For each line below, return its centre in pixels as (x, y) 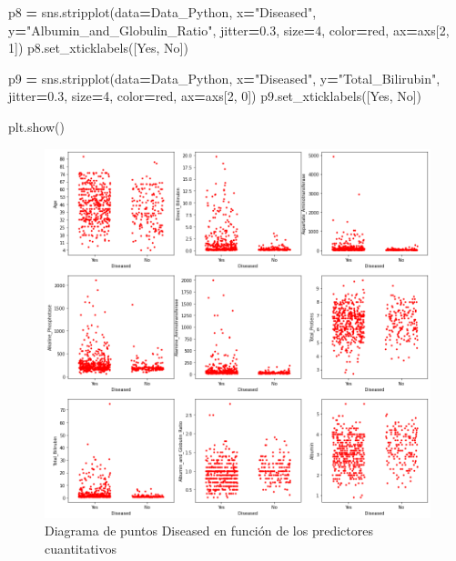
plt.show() (36, 126)
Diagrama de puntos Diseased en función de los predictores (209, 531)
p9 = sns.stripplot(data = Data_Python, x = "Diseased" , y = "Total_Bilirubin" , (224, 78)
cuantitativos (81, 548)
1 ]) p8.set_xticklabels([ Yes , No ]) (98, 48)
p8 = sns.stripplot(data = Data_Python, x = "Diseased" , (162, 12)
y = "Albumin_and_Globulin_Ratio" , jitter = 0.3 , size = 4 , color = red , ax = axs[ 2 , (229, 30)
